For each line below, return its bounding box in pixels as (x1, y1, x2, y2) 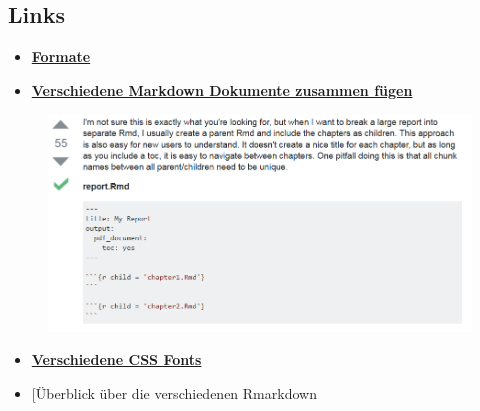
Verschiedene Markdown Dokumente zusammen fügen (31, 79, 413, 100)
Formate (31, 46, 91, 67)
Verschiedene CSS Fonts (31, 349, 202, 370)
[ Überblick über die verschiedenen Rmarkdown (31, 382, 317, 403)
